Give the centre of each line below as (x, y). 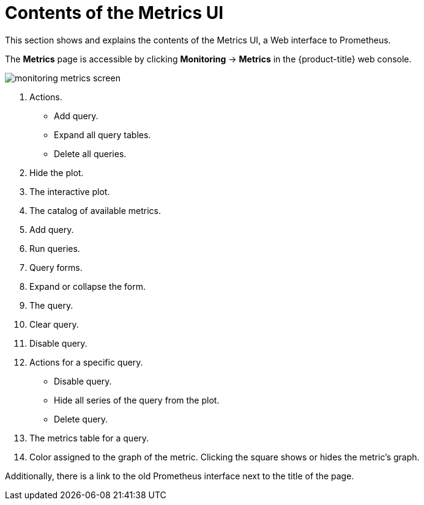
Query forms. (56, 267)
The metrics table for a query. (89, 438)
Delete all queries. (90, 153)
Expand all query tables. (102, 135)
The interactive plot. (70, 191)
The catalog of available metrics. (95, 210)
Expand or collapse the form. (88, 286)
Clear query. (54, 324)
